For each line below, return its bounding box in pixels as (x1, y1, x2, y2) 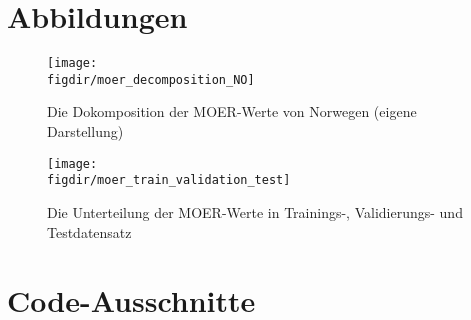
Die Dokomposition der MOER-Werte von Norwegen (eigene (47, 101, 417, 122)
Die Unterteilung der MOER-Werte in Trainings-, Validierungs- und (47, 201, 463, 222)
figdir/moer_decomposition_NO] (47, 72, 255, 87)
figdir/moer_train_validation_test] (47, 173, 291, 188)
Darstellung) (47, 121, 124, 142)
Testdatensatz (47, 221, 132, 242)
